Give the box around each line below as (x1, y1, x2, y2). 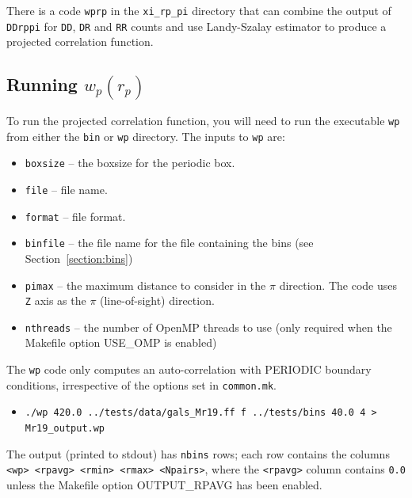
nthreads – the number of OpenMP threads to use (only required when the (25, 318, 392, 335)
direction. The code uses (279, 276, 397, 293)
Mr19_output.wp (25, 423, 105, 435)
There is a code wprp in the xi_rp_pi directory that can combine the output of (6, 2, 391, 18)
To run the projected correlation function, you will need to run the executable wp (6, 112, 400, 128)
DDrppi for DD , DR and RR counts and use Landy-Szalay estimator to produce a (6, 17, 387, 34)
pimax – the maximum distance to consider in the (25, 276, 266, 293)
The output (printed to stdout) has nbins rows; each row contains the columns (6, 445, 390, 462)
